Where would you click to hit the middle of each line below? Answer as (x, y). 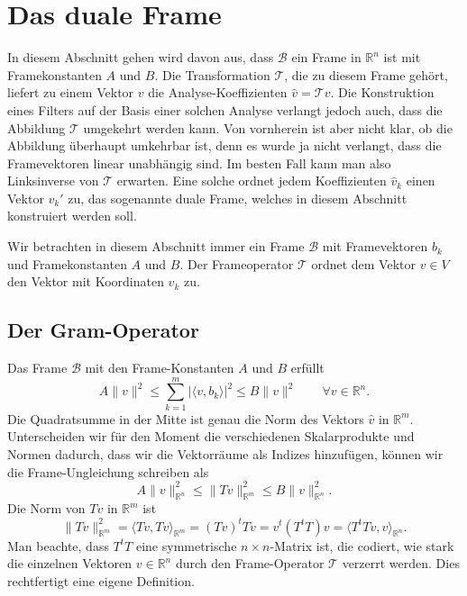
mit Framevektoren (375, 246)
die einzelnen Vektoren (70, 563)
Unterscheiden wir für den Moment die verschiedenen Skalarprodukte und (211, 436)
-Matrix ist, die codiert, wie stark (362, 545)
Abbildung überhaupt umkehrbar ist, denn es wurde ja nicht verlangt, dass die (224, 145)
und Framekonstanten (67, 263)
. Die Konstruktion (382, 92)
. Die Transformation (212, 74)
